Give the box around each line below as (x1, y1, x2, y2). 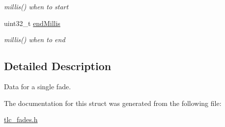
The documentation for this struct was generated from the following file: (4, 98, 222, 108)
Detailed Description (4, 58, 112, 74)
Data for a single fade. (4, 81, 71, 91)
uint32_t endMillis (4, 18, 60, 28)
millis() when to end (4, 34, 65, 45)
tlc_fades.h (4, 114, 38, 125)
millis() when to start (4, 1, 69, 11)
